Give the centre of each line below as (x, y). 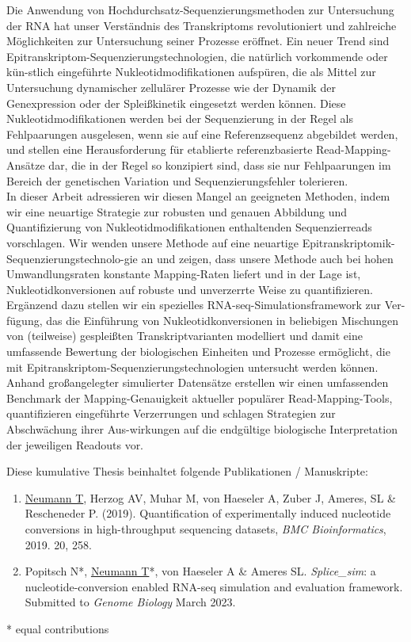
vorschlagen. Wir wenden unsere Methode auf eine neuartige (152, 242)
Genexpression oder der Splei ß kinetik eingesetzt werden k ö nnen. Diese (176, 103)
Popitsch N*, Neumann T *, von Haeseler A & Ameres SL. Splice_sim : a (200, 571)
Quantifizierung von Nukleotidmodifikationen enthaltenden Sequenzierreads (189, 227)
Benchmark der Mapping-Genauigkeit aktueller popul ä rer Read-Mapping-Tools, (200, 397)
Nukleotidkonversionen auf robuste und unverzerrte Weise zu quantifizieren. (190, 289)
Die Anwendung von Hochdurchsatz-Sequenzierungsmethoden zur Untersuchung (200, 10)
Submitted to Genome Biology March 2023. (130, 602)
